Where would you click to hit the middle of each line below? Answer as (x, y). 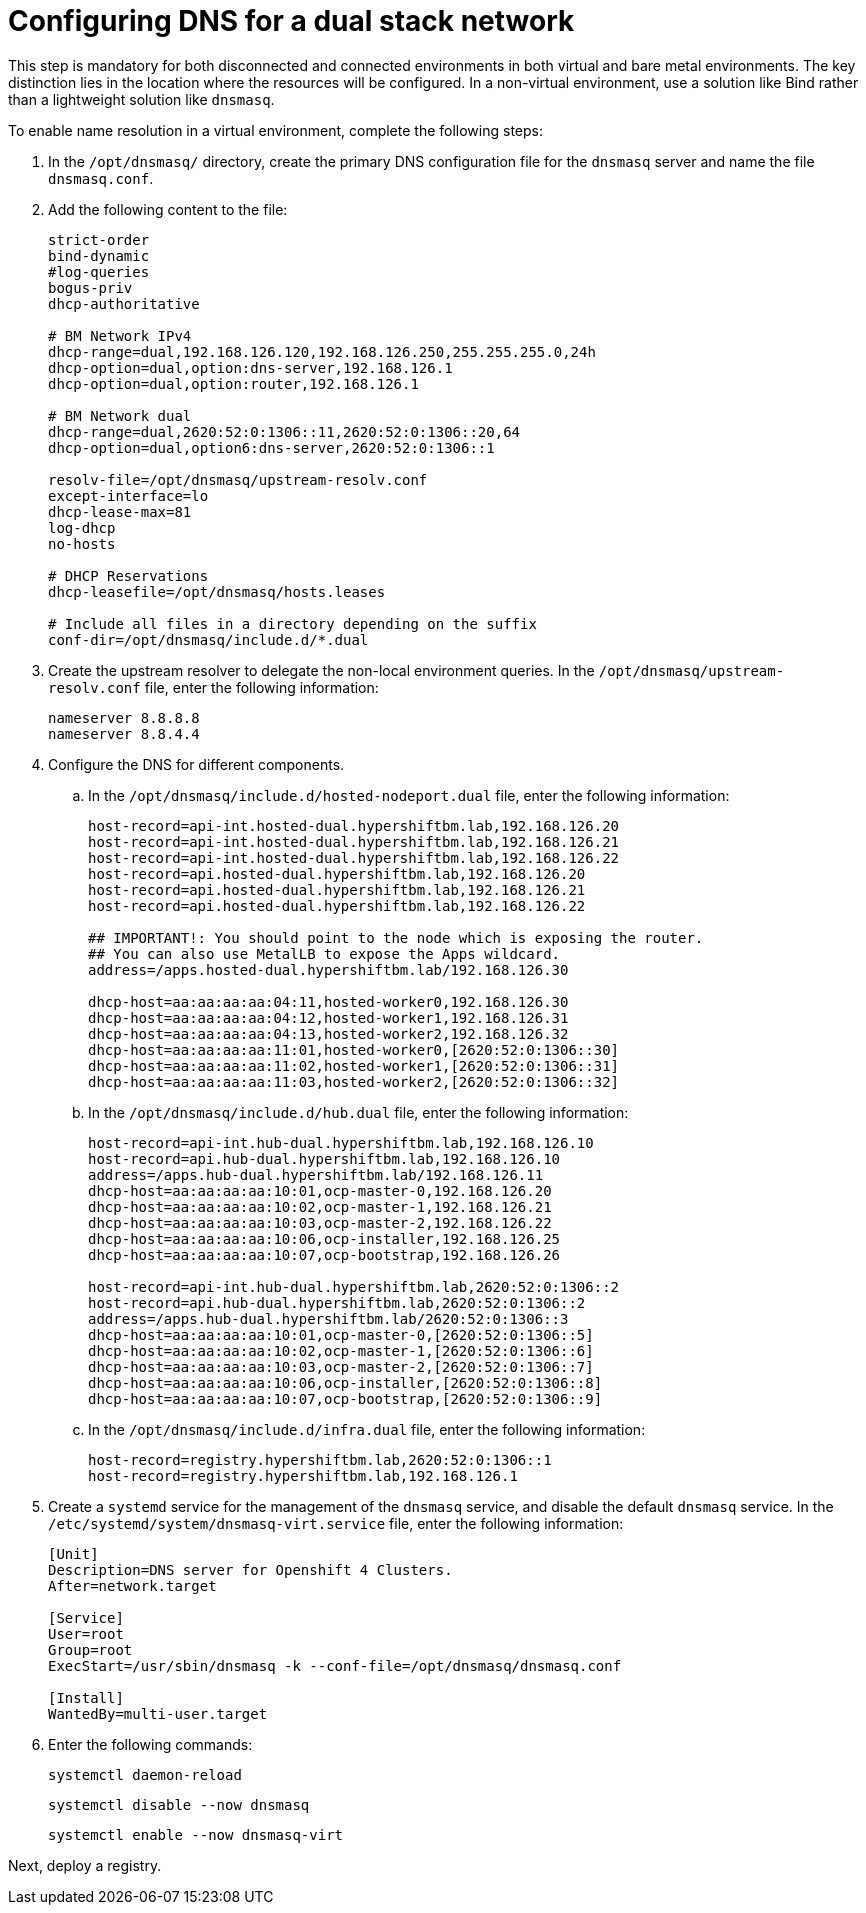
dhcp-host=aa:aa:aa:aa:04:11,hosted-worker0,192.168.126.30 (328, 1001)
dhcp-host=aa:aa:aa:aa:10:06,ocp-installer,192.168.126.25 (324, 1238)
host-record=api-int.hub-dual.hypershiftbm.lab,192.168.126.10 (341, 1142)
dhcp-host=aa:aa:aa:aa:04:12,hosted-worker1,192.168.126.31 (328, 1017)
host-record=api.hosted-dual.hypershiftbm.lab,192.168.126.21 (337, 889)
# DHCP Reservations (128, 575)
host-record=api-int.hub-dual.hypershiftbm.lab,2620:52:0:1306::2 (354, 1286)
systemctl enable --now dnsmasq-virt (196, 1834)
